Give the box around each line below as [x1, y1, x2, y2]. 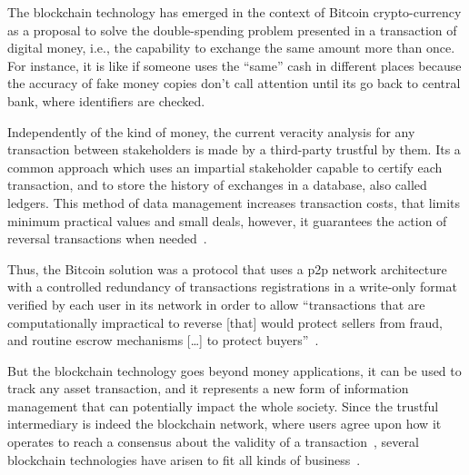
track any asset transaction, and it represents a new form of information [7, 379, 409, 398]
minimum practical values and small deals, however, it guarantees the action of [7, 211, 447, 230]
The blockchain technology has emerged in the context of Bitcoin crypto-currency [7, 3, 462, 21]
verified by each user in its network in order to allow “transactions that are [7, 294, 425, 313]
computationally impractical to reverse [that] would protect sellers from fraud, [7, 312, 443, 332]
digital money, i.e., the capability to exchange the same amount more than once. [7, 38, 455, 57]
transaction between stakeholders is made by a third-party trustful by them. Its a [7, 140, 461, 159]
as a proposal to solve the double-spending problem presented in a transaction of [7, 20, 457, 39]
